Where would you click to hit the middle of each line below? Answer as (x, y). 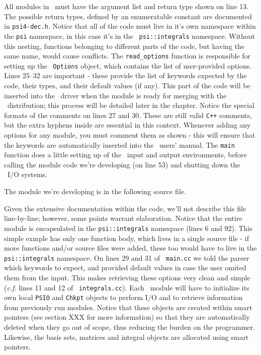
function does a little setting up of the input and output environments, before (125, 155)
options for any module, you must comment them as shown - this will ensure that (130, 135)
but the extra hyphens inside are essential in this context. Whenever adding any (127, 125)
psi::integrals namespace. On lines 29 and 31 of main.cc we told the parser (127, 257)
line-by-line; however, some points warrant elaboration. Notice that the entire (123, 218)
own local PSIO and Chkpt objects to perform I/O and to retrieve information (123, 297)
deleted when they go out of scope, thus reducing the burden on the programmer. (129, 327)
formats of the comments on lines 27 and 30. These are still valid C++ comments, (128, 115)
